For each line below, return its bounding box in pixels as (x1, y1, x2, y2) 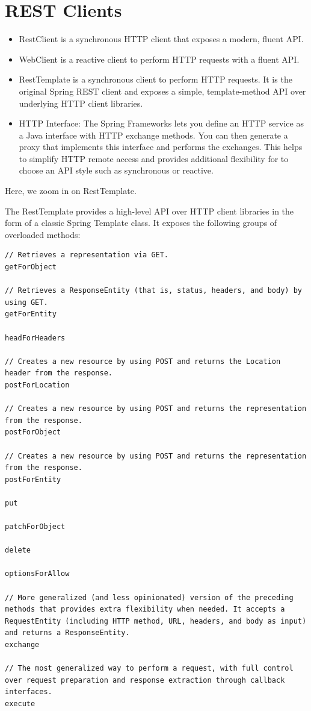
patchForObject (5, 522, 66, 531)
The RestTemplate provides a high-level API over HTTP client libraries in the (5, 204, 294, 217)
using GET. (5, 298, 48, 307)
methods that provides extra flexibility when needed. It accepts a (5, 605, 285, 614)
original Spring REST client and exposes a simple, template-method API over (19, 84, 306, 97)
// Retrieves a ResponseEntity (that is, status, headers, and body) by (5, 286, 302, 295)
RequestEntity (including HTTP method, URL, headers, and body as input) (5, 616, 307, 625)
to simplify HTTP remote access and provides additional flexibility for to (19, 152, 289, 164)
